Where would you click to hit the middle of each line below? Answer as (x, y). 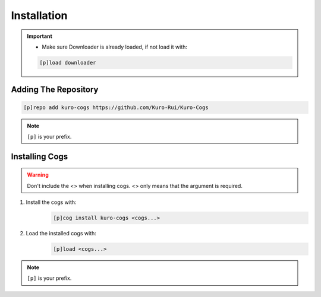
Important (40, 36)
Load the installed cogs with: (61, 234)
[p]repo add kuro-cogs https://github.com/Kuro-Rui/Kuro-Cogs (116, 107)
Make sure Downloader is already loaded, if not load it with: (114, 47)
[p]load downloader (68, 63)
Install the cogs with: (51, 202)
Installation (39, 15)
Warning (38, 175)
